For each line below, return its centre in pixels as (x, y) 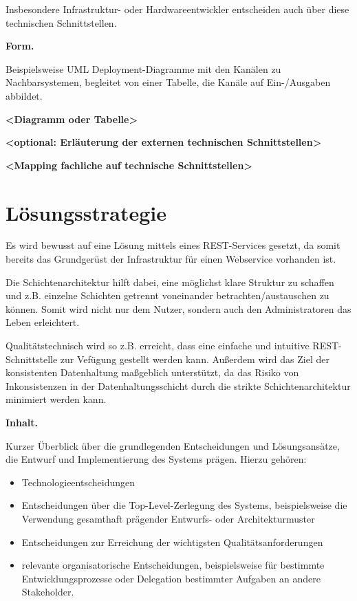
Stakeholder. (48, 592)
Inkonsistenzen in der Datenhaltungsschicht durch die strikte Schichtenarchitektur (178, 385)
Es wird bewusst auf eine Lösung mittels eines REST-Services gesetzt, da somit (173, 245)
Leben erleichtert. (43, 322)
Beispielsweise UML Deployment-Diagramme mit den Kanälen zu (143, 68)
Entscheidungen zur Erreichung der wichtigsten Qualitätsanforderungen (172, 542)
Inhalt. (22, 422)
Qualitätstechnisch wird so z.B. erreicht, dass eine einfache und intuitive (158, 346)
